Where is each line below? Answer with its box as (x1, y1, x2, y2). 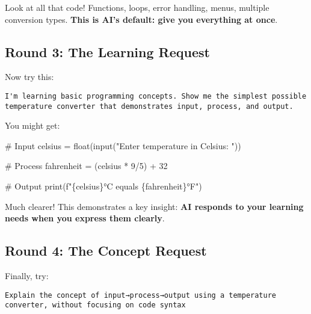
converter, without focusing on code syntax (5, 301, 186, 310)
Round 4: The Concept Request (5, 241, 207, 260)
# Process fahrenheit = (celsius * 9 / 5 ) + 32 (5, 159, 168, 172)
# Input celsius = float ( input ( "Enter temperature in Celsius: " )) (5, 139, 241, 152)
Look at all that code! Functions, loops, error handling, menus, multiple (5, 1, 269, 13)
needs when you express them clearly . (5, 212, 165, 224)
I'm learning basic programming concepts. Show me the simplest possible (5, 91, 307, 100)
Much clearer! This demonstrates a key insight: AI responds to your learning (5, 200, 304, 212)
